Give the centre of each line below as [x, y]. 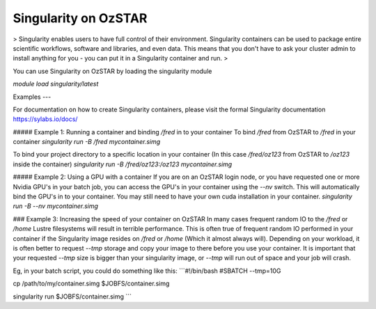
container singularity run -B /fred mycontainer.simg [87, 142]
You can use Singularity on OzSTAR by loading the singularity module [112, 71]
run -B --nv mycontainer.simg [56, 206]
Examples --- [32, 97]
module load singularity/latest [56, 84]
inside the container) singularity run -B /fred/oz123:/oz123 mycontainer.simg [123, 164]
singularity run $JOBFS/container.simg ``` [72, 296]
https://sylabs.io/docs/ [45, 119]
